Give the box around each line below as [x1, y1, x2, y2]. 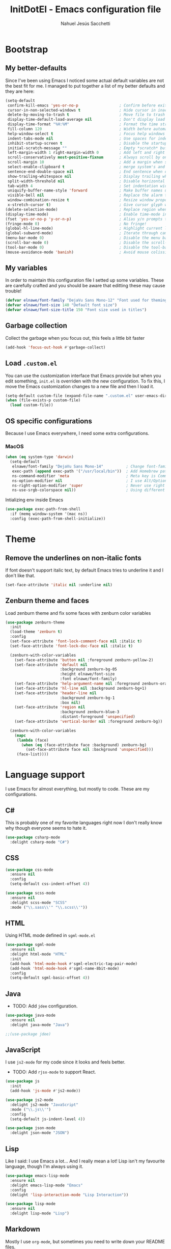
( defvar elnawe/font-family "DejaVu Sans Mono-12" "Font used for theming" [5, 298, 169, 303]
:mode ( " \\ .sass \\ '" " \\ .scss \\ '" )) [10, 905, 88, 910]
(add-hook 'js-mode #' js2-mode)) [10, 1089, 81, 1094]
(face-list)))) [16, 752, 49, 757]
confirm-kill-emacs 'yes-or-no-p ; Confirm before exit [7, 103, 167, 108]
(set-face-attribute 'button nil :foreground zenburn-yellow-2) [14, 657, 154, 663]
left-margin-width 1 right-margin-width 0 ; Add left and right [7, 150, 165, 155]
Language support [5, 769, 85, 780]
